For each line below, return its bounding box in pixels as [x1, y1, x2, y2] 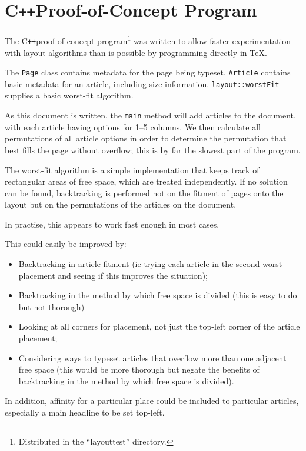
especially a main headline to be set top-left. [5, 406, 165, 418]
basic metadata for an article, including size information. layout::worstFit [5, 77, 280, 90]
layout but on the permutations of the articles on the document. [5, 198, 237, 210]
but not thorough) [18, 300, 85, 312]
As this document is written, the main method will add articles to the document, [5, 109, 296, 121]
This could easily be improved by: [5, 238, 127, 250]
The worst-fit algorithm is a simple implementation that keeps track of [5, 163, 260, 176]
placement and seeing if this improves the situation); [18, 269, 208, 281]
